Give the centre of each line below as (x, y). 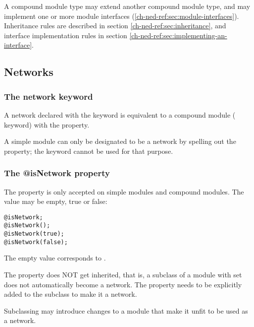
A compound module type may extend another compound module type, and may (127, 6)
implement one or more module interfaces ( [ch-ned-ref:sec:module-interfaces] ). (122, 16)
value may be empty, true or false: (56, 201)
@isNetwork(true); (34, 234)
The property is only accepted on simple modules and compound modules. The (124, 191)
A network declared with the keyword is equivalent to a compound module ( (120, 114)
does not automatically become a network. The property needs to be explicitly (123, 284)
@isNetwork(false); (36, 242)
